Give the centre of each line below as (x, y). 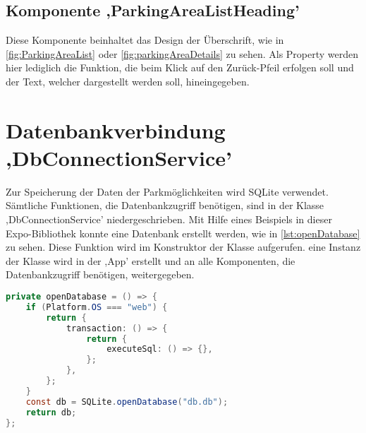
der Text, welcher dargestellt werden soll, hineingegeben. (128, 81)
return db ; (51, 412)
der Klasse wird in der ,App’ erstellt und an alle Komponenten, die (151, 260)
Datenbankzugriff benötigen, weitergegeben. (100, 274)
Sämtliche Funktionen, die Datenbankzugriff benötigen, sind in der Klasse (165, 205)
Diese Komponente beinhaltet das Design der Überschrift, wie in (145, 40)
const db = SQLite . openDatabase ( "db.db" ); (127, 402)
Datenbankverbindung (116, 130)
